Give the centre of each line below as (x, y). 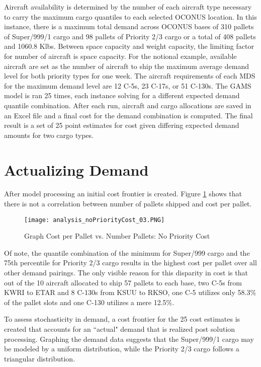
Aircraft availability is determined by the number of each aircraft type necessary (128, 7)
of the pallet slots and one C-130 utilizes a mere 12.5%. (89, 302)
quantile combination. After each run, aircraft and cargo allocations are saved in (128, 105)
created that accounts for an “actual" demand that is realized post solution (120, 329)
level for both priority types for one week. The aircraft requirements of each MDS (130, 76)
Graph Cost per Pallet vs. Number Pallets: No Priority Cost (117, 236)
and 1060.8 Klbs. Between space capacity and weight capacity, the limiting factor (129, 46)
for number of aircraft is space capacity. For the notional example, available (120, 56)
